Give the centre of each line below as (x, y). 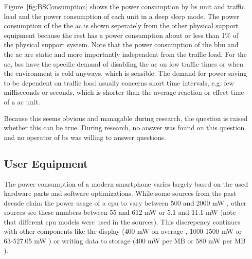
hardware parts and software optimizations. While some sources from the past (120, 193)
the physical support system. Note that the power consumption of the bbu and (121, 44)
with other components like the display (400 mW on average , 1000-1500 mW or (123, 231)
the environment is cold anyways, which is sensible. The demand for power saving (126, 73)
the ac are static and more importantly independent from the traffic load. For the (126, 54)
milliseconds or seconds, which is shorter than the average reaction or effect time (124, 92)
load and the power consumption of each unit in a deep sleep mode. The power (122, 16)
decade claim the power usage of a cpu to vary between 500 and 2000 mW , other (125, 202)
